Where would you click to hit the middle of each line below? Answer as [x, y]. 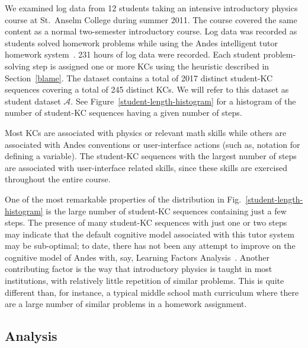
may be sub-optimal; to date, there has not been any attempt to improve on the [150, 246]
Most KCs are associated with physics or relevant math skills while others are [146, 132]
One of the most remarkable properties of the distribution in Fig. [123, 199]
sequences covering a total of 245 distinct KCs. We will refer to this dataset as [147, 89]
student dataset [33, 101]
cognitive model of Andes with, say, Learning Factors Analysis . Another [137, 257]
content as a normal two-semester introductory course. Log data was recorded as [151, 31]
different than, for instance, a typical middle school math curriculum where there [152, 292]
